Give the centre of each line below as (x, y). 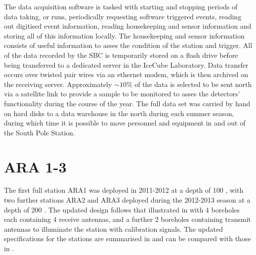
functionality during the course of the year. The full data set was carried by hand (127, 103)
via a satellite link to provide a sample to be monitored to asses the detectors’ (122, 94)
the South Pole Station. (40, 132)
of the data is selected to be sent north (193, 84)
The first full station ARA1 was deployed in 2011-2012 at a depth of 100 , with (124, 190)
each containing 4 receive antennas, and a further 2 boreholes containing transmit (128, 219)
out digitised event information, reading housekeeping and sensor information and (128, 26)
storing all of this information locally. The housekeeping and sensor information (124, 35)
